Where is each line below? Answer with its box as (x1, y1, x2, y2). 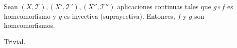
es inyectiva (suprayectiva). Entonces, (64, 11, 175, 21)
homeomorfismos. (4, 20, 55, 30)
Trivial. (4, 36, 26, 46)
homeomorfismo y (4, 11, 56, 21)
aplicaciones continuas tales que (117, 1, 211, 11)
